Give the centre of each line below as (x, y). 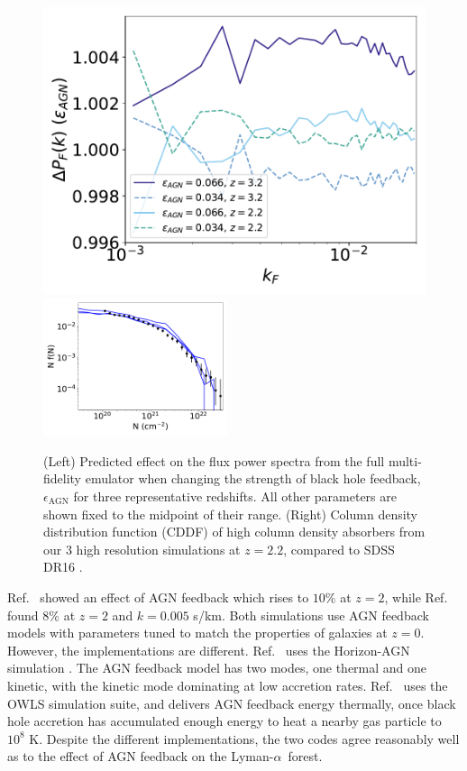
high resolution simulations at (158, 549)
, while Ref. (416, 597)
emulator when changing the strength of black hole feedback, (253, 478)
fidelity (63, 478)
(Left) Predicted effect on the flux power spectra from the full (214, 460)
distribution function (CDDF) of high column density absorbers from (234, 532)
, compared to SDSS (339, 549)
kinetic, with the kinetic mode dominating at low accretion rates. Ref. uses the (228, 685)
